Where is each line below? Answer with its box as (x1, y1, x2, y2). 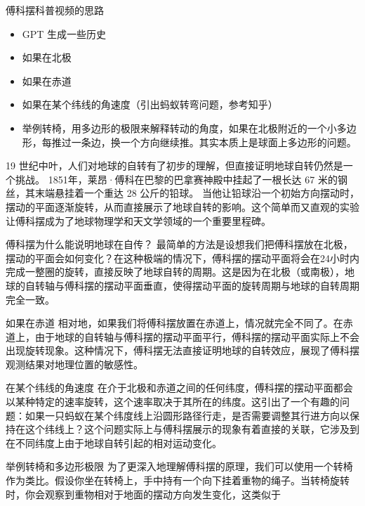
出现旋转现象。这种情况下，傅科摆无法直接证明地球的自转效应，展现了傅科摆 (6, 343, 359, 358)
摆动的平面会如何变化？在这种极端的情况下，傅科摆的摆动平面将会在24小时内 (6, 250, 359, 265)
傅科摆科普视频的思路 (6, 3, 104, 17)
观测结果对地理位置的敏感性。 (6, 356, 143, 371)
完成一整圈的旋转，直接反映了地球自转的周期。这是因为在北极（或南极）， (6, 264, 345, 279)
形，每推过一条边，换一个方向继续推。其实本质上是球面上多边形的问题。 (22, 134, 357, 149)
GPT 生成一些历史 (22, 26, 107, 41)
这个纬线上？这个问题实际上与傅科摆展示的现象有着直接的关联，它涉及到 (25, 422, 359, 436)
